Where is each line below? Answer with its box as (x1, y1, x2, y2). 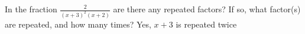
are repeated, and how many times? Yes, (5, 18, 151, 30)
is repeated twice (176, 18, 237, 30)
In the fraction (5, 3, 57, 15)
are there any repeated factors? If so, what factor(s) (113, 3, 301, 15)
